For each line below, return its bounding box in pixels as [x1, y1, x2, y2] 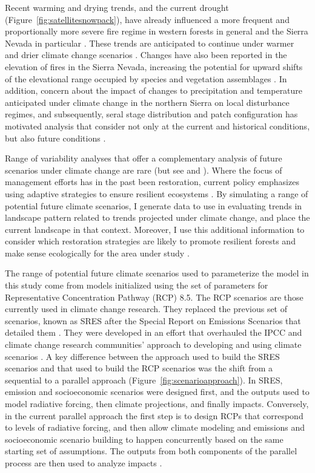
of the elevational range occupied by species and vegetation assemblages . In [5, 72, 287, 85]
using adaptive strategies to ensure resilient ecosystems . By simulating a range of [5, 187, 308, 200]
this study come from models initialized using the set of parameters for [5, 279, 268, 292]
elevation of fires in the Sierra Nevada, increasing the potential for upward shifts [5, 60, 303, 73]
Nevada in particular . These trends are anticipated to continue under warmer [5, 36, 294, 49]
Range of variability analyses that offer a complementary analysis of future [5, 152, 282, 165]
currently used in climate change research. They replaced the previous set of [5, 302, 288, 315]
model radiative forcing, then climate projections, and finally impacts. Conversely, [5, 397, 309, 409]
